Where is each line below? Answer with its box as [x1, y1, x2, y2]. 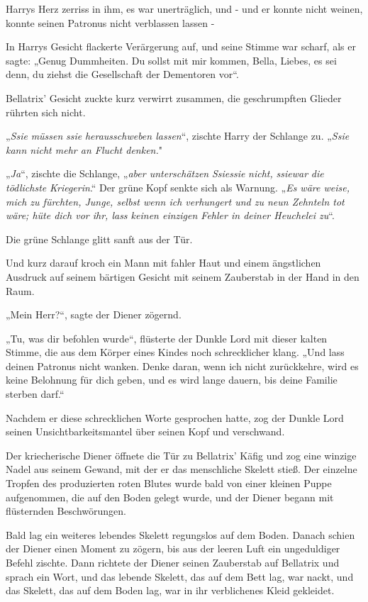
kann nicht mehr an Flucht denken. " [6, 142, 163, 157]
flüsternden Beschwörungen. [6, 503, 126, 518]
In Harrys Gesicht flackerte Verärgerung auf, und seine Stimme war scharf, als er [6, 39, 356, 54]
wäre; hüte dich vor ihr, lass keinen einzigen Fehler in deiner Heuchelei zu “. [6, 208, 335, 223]
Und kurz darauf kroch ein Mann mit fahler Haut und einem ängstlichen [6, 255, 321, 270]
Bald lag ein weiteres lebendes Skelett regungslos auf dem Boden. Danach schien [6, 527, 355, 542]
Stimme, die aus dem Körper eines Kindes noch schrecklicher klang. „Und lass [6, 345, 345, 359]
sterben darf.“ [6, 386, 65, 401]
